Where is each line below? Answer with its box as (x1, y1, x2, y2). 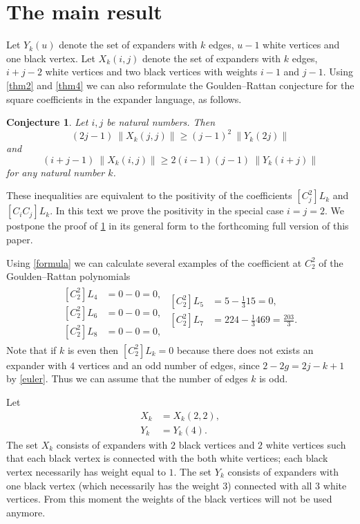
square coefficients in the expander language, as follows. (6, 91, 242, 106)
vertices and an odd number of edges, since (77, 357, 260, 372)
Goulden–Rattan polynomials (6, 269, 131, 283)
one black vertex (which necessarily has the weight (6, 478, 220, 492)
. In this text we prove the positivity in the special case (50, 203, 284, 218)
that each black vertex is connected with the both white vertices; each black (6, 451, 328, 465)
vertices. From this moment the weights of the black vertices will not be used (6, 492, 332, 506)
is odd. (259, 371, 288, 386)
